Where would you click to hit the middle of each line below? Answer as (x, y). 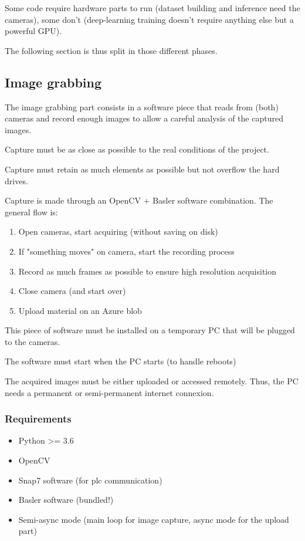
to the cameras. (33, 341)
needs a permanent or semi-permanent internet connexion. (109, 392)
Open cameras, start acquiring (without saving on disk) (118, 231)
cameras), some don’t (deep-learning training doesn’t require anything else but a (149, 19)
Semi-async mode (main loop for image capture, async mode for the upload (154, 519)
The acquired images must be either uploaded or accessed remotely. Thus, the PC (152, 381)
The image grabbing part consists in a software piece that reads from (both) (142, 106)
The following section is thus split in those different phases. (111, 50)
